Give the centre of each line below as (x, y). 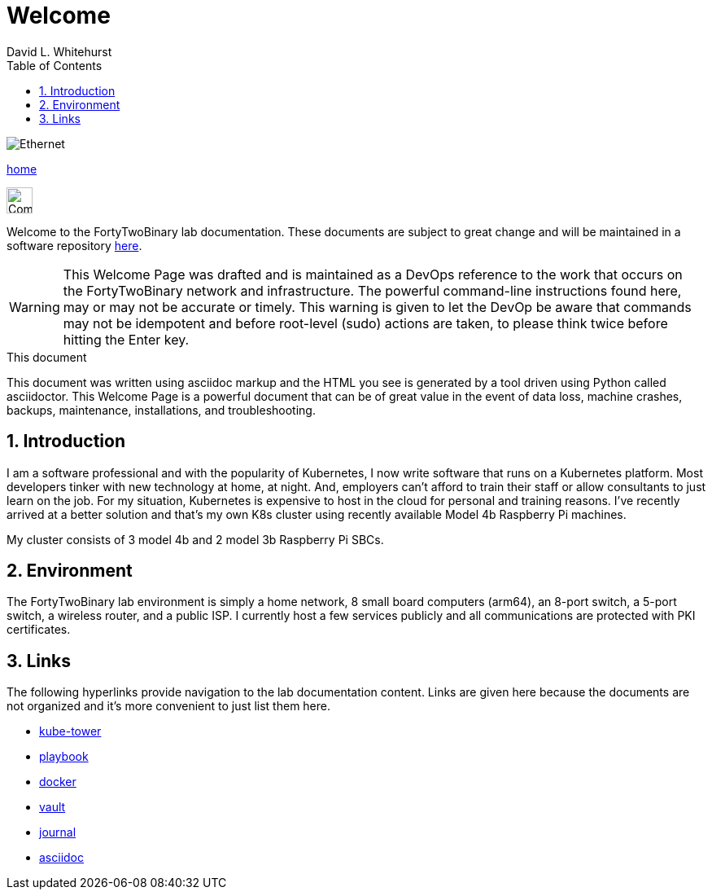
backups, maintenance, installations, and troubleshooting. (161, 410)
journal (58, 832)
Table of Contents (55, 65)
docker (58, 782)
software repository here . (74, 245)
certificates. (39, 630)
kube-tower (70, 731)
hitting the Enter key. (126, 339)
